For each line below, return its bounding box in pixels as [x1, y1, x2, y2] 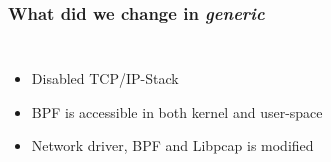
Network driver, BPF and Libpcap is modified [31, 135, 314, 156]
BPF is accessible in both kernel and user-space [31, 101, 323, 122]
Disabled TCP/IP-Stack [31, 68, 179, 89]
